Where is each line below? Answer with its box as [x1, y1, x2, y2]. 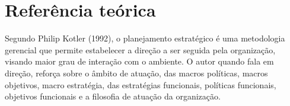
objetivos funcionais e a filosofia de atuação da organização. [5, 90, 221, 102]
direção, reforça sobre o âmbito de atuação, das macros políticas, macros [5, 66, 268, 79]
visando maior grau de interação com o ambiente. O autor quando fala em [5, 55, 274, 68]
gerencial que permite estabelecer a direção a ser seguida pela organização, [5, 43, 276, 56]
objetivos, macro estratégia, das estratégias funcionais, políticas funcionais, [5, 78, 276, 91]
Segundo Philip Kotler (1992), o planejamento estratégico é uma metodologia [5, 32, 285, 44]
